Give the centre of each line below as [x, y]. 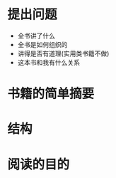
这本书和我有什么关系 [48, 62]
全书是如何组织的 [42, 44]
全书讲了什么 [36, 36]
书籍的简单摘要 [51, 94]
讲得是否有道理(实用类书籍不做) [63, 53]
